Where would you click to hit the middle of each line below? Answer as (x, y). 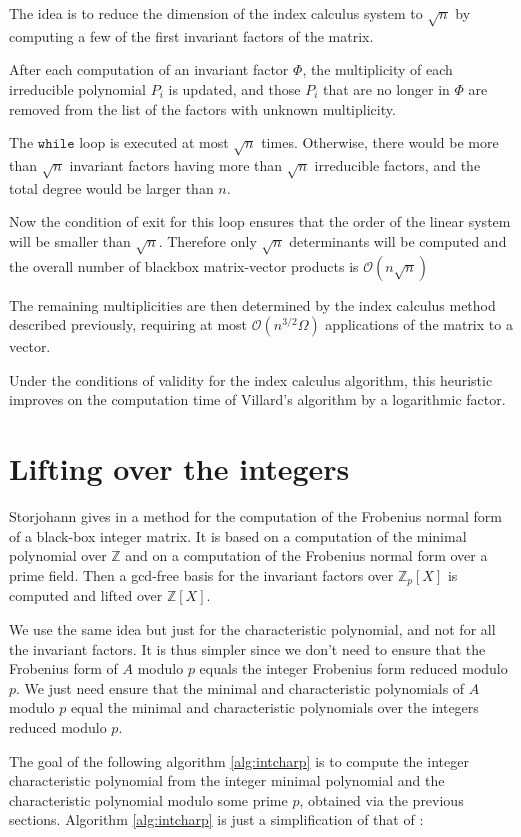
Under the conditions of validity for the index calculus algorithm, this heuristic (251, 379)
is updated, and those (234, 88)
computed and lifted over (86, 595)
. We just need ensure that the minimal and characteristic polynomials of (240, 687)
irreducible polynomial (78, 88)
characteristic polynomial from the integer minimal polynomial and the (227, 780)
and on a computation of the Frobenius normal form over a (306, 555)
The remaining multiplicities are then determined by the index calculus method (252, 304)
